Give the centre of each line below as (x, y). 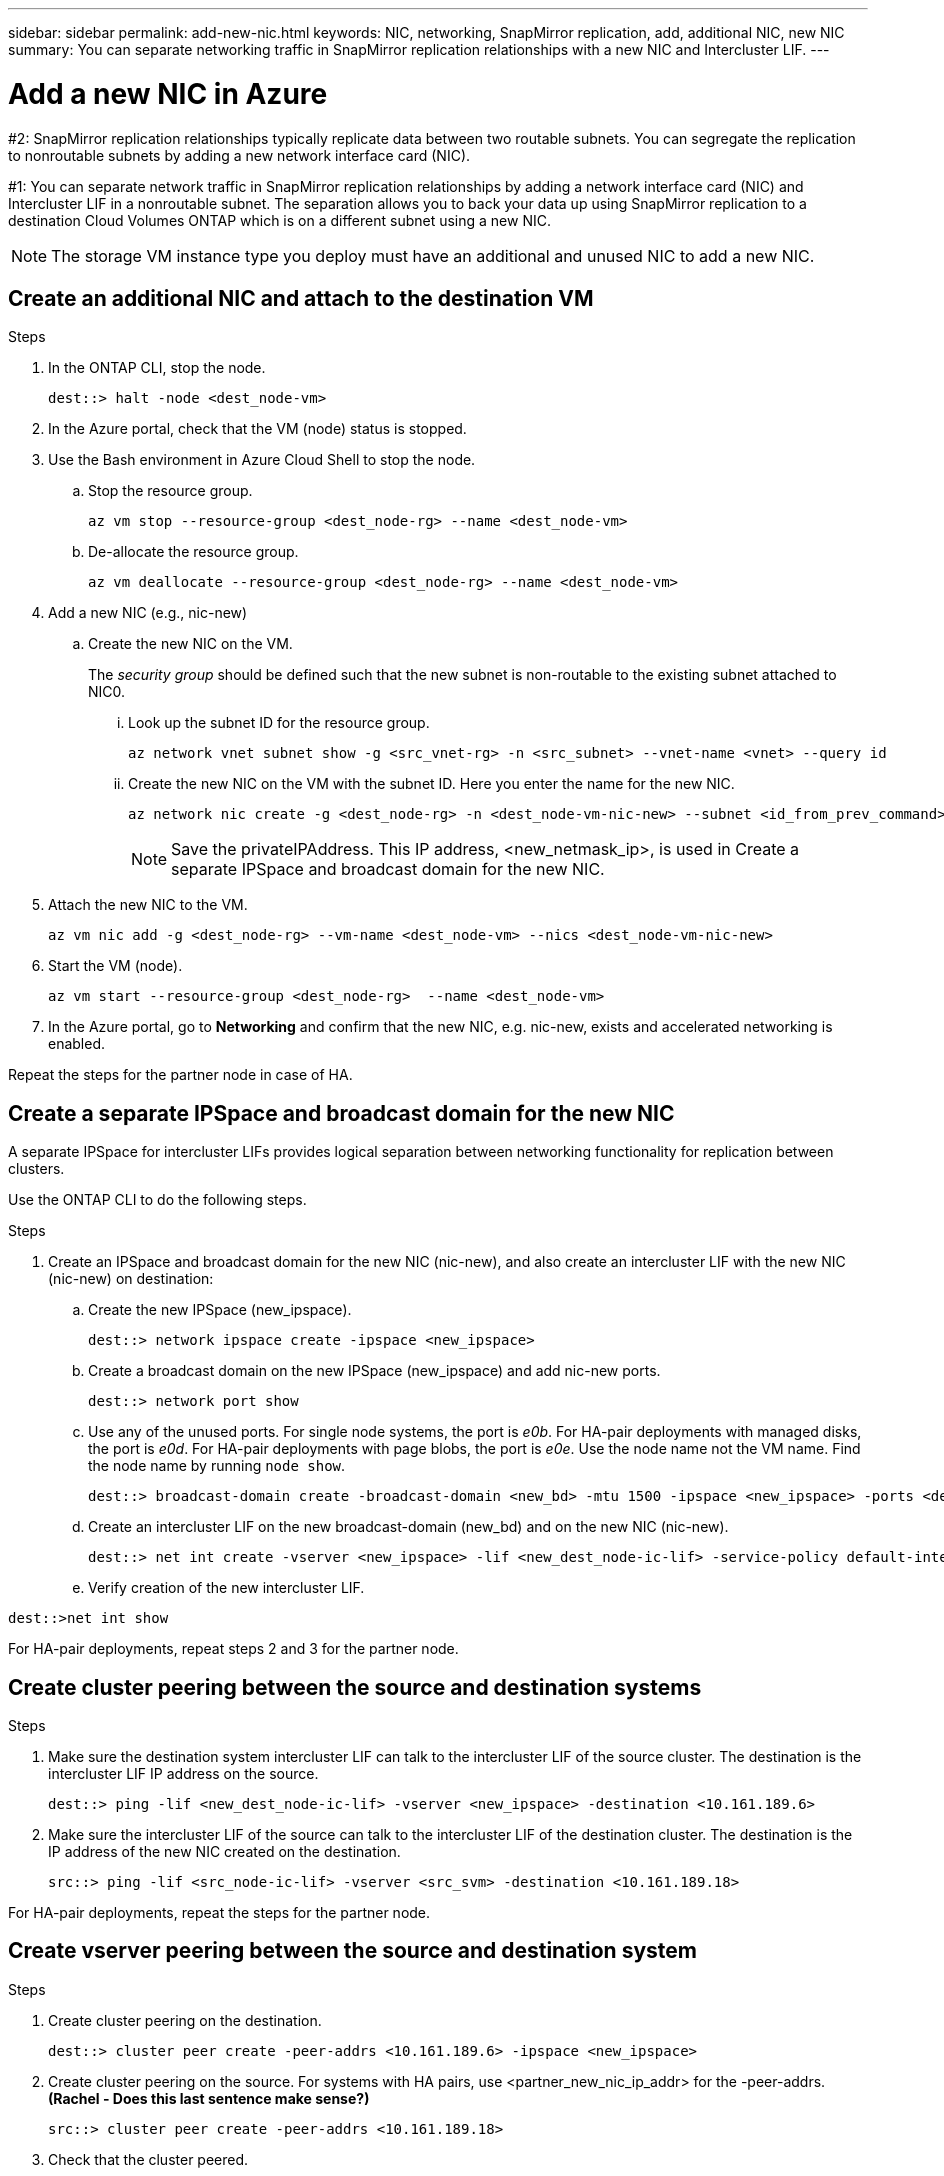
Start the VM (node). (115, 966)
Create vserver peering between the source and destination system (352, 1951)
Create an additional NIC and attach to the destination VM (301, 298)
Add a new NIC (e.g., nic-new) (148, 613)
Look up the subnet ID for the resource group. (279, 723)
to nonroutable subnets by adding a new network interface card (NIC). (239, 155)
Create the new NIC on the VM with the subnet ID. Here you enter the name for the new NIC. (431, 784)
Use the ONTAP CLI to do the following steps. (157, 1200)
